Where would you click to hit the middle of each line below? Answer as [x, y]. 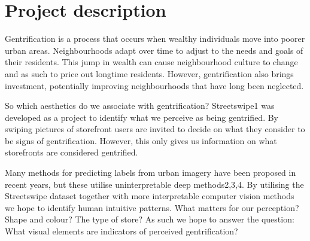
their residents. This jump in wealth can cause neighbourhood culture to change [151, 62]
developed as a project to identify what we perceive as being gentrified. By [142, 117]
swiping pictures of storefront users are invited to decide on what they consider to [155, 129]
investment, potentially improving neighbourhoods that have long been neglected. [154, 85]
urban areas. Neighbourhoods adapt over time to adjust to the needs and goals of [154, 50]
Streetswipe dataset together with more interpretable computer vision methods [150, 196]
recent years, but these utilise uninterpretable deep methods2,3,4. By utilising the [154, 184]
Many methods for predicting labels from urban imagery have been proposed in [151, 173]
